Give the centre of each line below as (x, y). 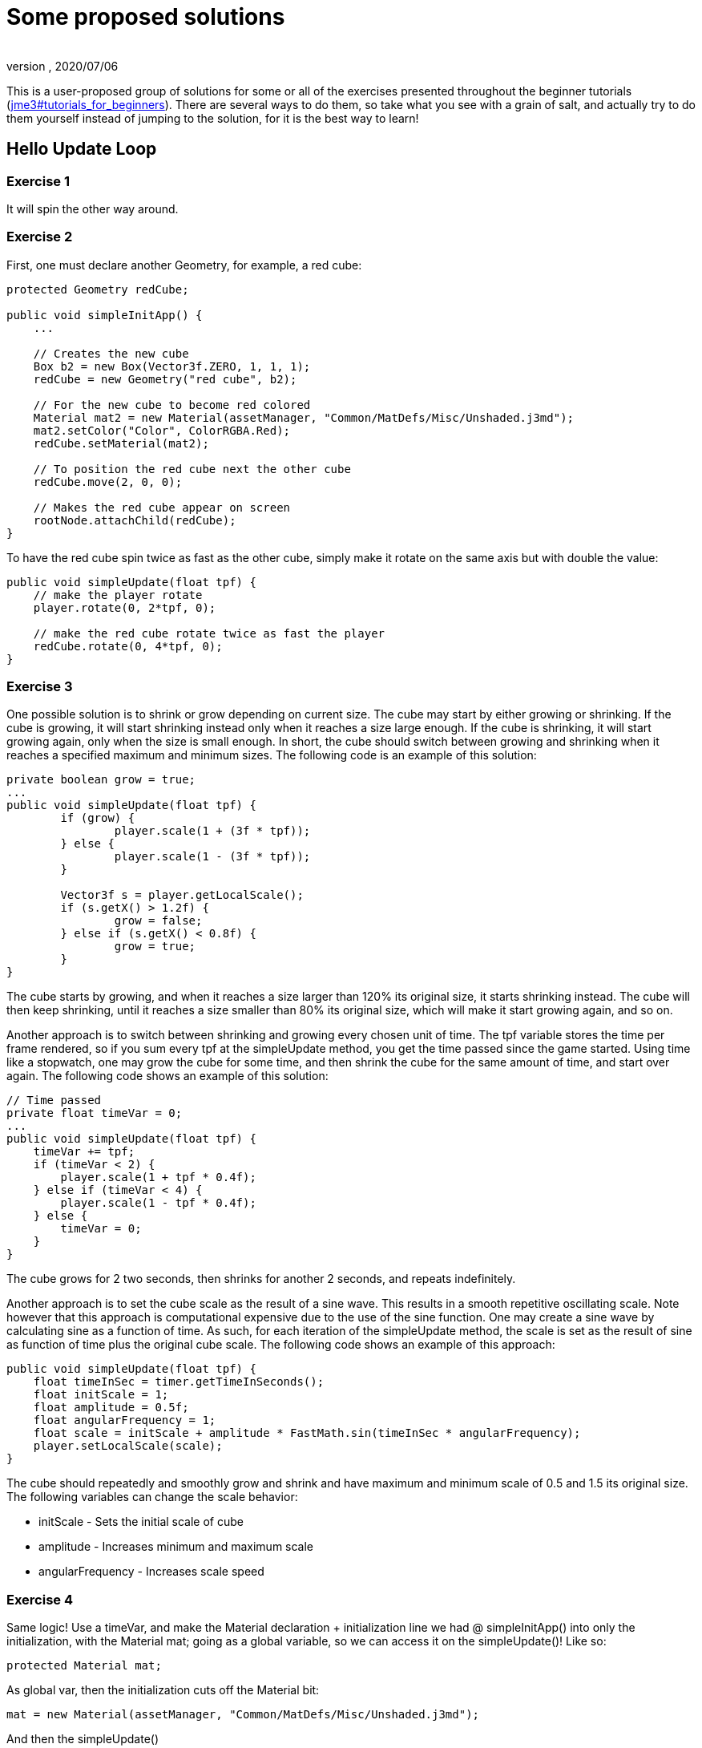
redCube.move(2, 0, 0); (108, 482)
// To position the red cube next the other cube (192, 469)
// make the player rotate (118, 595)
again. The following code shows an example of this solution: (167, 1076)
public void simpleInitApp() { (105, 315)
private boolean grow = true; (101, 780)
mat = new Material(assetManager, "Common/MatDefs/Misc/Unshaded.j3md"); (243, 1715)
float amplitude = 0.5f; (111, 1408)
